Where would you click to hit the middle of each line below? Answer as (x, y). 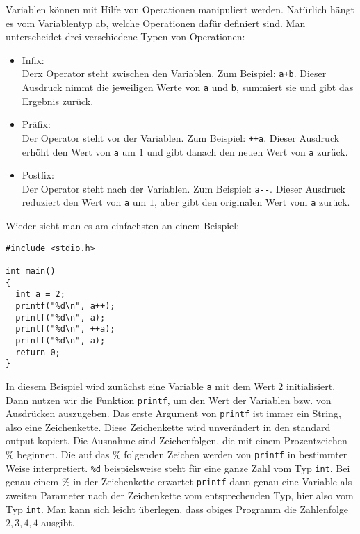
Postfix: (38, 175)
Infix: (33, 59)
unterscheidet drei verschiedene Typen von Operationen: (125, 37)
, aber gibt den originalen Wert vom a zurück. (252, 202)
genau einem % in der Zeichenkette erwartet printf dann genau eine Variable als (179, 482)
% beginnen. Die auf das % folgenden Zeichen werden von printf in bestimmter (177, 454)
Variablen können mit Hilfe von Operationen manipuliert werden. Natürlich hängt (180, 9)
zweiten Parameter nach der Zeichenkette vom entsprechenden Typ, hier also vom (180, 495)
